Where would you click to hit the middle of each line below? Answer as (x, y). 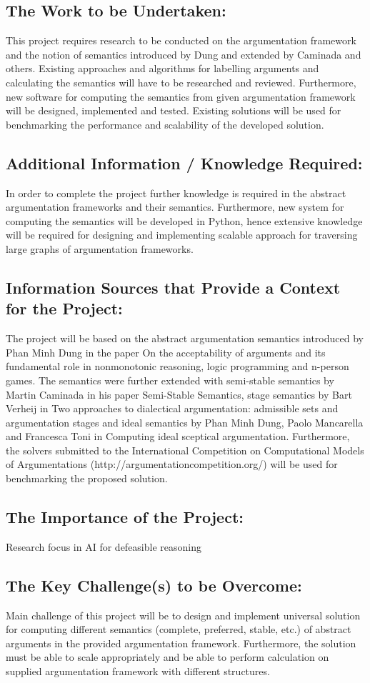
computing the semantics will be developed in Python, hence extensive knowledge (184, 220)
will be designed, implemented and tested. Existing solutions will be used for (174, 110)
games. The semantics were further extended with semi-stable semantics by (170, 380)
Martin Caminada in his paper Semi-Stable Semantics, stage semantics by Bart (179, 394)
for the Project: (64, 308)
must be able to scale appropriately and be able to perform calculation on (167, 657)
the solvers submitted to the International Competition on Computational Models (185, 450)
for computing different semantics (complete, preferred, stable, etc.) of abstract (179, 629)
